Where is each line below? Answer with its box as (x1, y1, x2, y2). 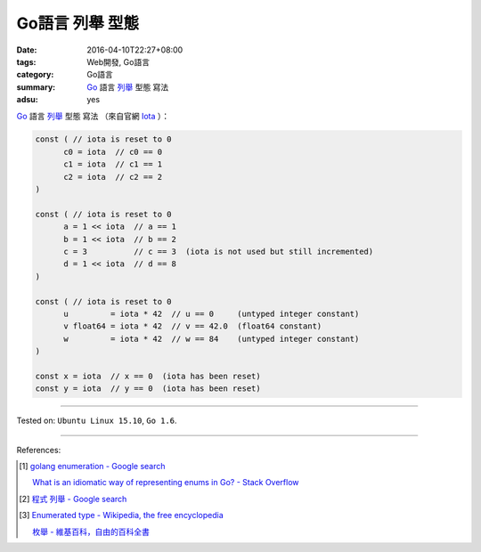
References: (16, 444, 61, 455)
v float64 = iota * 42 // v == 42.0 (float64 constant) (63, 321, 322, 331)
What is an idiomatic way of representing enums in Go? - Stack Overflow (32, 477, 299, 488)
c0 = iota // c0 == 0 (63, 147, 163, 157)
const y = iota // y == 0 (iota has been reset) (35, 384, 262, 394)
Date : (16, 45, 37, 55)
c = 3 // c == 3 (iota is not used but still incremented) (63, 247, 374, 256)
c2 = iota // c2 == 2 (63, 172, 163, 182)
